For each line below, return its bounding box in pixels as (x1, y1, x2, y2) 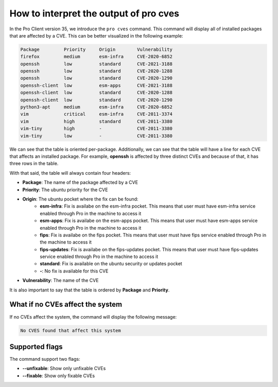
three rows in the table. (9, 160, 59, 167)
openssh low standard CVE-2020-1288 (20, 68, 172, 74)
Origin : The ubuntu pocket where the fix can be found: (22, 196, 138, 202)
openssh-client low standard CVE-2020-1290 (20, 97, 172, 103)
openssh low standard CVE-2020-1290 (20, 75, 172, 81)
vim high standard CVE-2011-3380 (20, 118, 172, 124)
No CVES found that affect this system (20, 327, 121, 334)
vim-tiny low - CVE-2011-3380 (20, 133, 172, 139)
